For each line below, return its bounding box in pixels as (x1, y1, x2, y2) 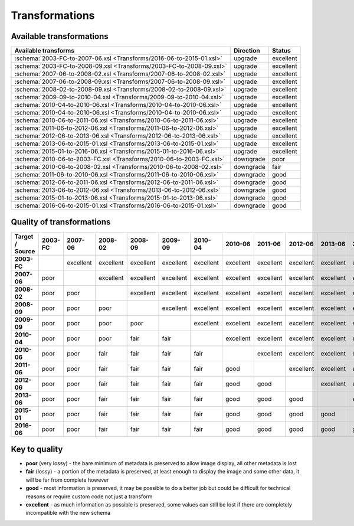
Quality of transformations (11, 217, 111, 227)
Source (14, 247, 35, 255)
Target (14, 232, 34, 240)
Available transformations (11, 31, 109, 41)
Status (272, 47, 291, 55)
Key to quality (11, 445, 63, 454)
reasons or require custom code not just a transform (25, 493, 153, 500)
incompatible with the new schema (25, 509, 111, 517)
